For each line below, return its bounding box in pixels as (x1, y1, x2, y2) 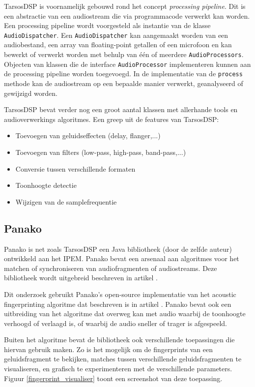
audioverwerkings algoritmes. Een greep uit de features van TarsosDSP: (4, 114, 219, 124)
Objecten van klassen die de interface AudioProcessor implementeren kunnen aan (4, 59, 251, 69)
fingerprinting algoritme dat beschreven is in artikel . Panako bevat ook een (4, 298, 231, 309)
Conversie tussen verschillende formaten (15, 163, 136, 174)
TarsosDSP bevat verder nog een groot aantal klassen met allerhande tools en (4, 104, 238, 115)
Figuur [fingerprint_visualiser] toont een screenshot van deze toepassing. (4, 373, 223, 383)
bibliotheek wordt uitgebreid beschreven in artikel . (4, 272, 158, 283)
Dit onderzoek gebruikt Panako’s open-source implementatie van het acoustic (4, 289, 236, 299)
